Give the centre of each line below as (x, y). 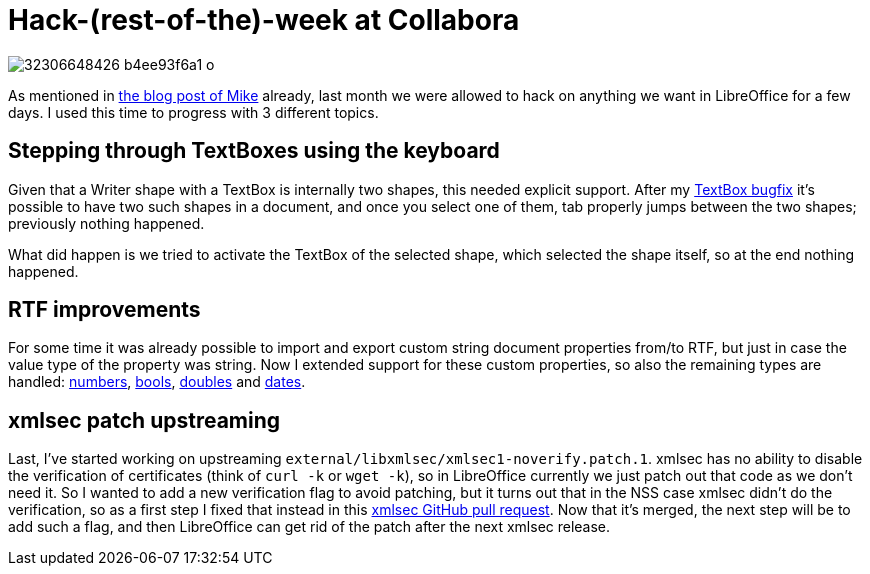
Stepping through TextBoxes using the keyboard (254, 151)
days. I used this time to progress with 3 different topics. (193, 112)
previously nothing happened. (106, 223)
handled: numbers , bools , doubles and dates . (157, 382)
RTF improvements (104, 310)
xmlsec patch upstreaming (144, 420)
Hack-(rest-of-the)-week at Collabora (264, 20)
